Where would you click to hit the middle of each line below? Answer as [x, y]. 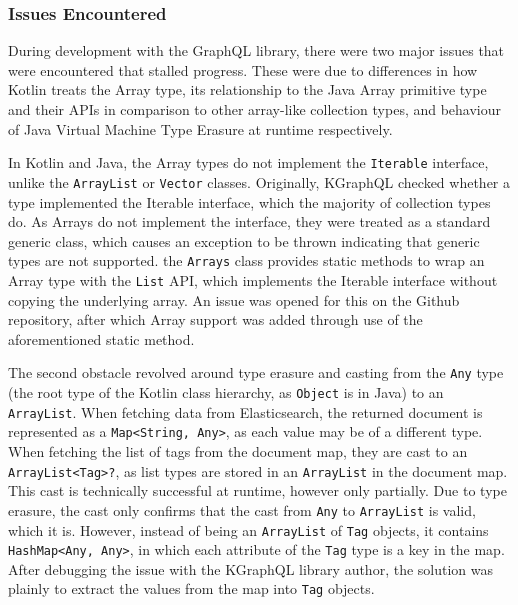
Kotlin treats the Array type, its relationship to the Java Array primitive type [247, 89]
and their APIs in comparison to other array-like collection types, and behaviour [255, 109]
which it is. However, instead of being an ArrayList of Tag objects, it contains [248, 529]
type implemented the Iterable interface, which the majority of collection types [249, 201]
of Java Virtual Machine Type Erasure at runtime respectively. [200, 128]
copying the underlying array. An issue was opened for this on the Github [234, 299]
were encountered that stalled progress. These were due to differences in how [243, 69]
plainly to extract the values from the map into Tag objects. [191, 588]
